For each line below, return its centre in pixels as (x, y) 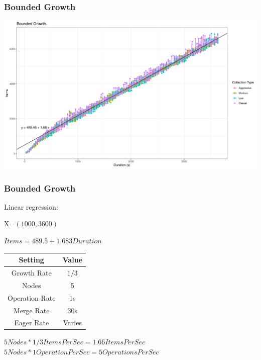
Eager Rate (32, 323)
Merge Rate (32, 310)
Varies (72, 323)
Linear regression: (31, 206)
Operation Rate (32, 297)
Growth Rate (31, 272)
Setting (31, 260)
